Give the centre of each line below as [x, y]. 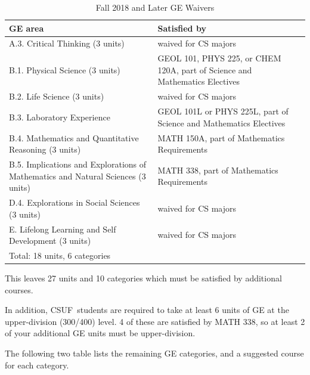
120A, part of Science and [205, 69]
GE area [27, 28]
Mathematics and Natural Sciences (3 [77, 176]
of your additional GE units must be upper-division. [100, 333]
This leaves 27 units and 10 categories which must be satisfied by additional [143, 278]
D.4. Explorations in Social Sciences [75, 202]
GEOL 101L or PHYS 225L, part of [223, 111]
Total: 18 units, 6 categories [60, 255]
